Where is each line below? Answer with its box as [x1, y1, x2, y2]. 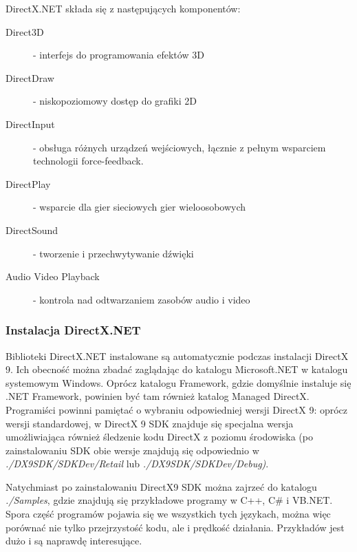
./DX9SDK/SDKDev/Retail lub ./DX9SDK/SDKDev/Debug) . [6, 456, 269, 471]
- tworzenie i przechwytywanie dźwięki [33, 246, 194, 260]
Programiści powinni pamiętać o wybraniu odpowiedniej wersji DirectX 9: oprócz [6, 402, 348, 416]
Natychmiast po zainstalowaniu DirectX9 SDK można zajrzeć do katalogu [6, 479, 317, 493]
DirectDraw [6, 70, 54, 85]
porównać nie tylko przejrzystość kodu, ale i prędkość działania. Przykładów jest [6, 520, 345, 534]
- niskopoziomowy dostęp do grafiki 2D [33, 94, 197, 108]
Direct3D [6, 24, 44, 39]
